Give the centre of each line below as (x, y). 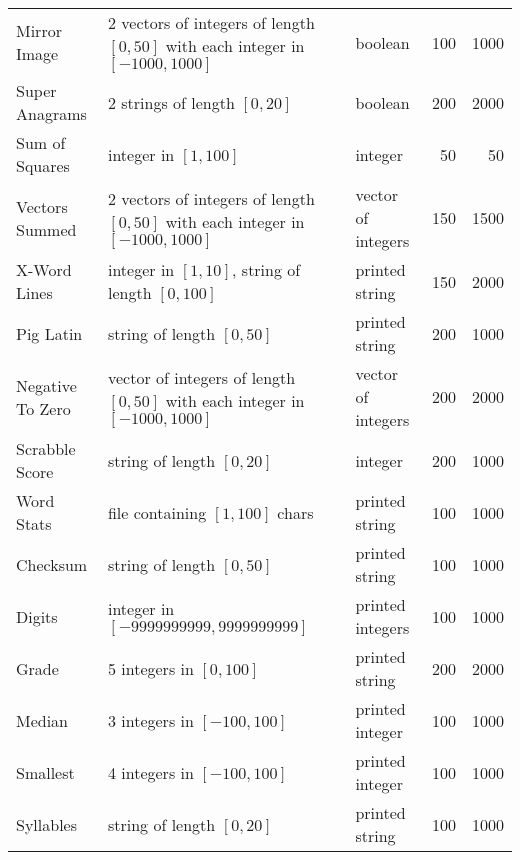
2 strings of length (171, 102)
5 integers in (150, 668)
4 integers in (150, 772)
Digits (37, 616)
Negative (46, 385)
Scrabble (46, 448)
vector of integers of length (201, 377)
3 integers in (150, 720)
